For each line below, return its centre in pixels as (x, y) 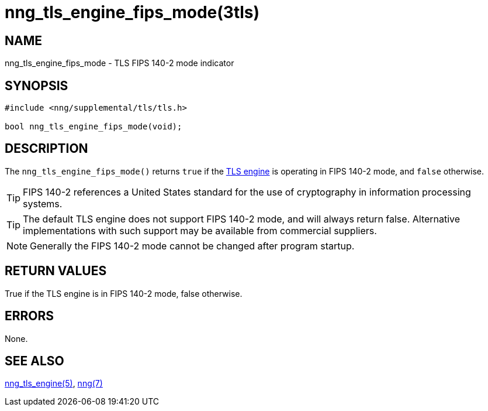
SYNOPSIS (37, 85)
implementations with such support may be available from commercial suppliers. (200, 230)
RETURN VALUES (56, 271)
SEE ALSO (34, 361)
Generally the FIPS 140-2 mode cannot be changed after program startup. (192, 246)
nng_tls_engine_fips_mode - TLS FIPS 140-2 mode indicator (120, 63)
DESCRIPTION (46, 149)
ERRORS (30, 316)
